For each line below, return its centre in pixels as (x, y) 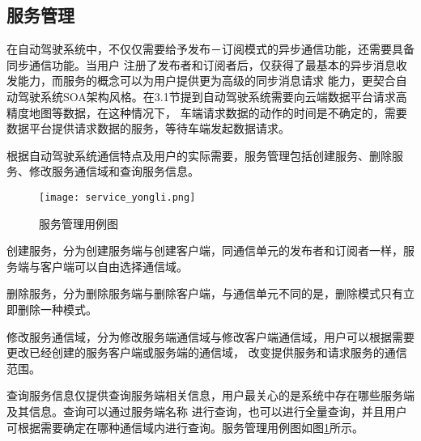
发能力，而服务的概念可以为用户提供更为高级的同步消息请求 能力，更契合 (201, 81)
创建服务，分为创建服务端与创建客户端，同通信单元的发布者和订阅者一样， (205, 250)
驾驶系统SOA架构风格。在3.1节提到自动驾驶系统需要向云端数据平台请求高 (212, 96)
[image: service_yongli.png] (117, 197)
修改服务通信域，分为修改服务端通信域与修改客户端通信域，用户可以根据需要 (210, 336)
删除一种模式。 (57, 309)
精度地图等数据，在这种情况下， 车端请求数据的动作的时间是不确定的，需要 (207, 112)
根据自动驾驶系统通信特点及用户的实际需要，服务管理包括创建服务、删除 (199, 155)
